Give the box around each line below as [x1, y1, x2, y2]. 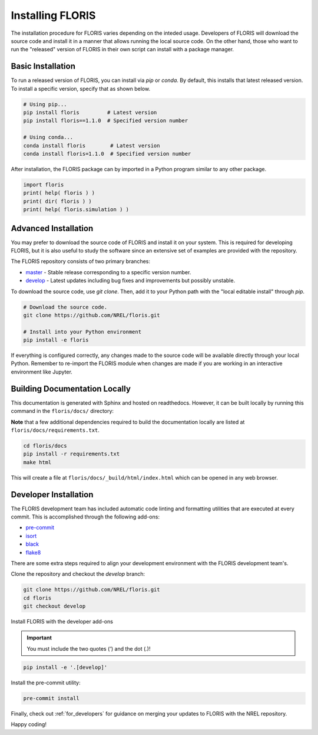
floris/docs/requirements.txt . [11, 426, 100, 434]
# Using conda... [23, 134, 74, 141]
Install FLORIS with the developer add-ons [11, 618, 113, 625]
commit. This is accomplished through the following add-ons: [11, 513, 160, 520]
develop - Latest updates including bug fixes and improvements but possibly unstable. [25, 277, 236, 284]
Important [26, 634, 52, 641]
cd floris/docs [23, 442, 67, 449]
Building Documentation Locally [11, 383, 131, 393]
